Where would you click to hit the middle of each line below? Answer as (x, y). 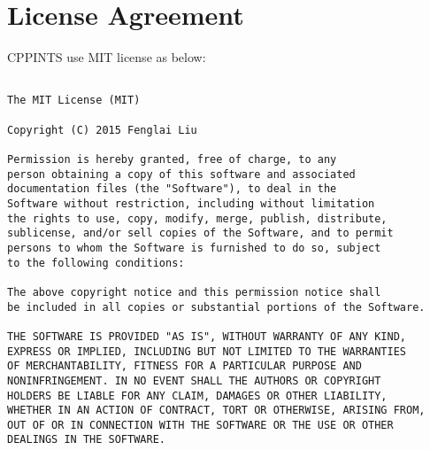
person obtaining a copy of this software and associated (181, 174)
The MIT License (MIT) (74, 101)
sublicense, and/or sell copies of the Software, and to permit (200, 233)
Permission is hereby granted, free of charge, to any (172, 159)
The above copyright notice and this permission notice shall (194, 292)
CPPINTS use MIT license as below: (107, 57)
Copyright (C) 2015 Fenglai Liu (102, 130)
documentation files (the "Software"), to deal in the (172, 189)
